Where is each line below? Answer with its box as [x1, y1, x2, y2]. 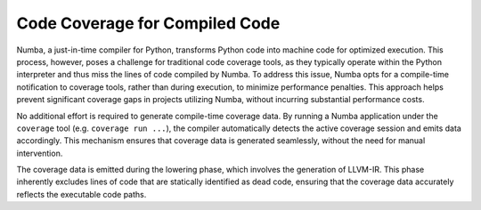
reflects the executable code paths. [16, 189, 147, 199]
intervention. [16, 148, 63, 158]
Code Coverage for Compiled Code [16, 13, 281, 33]
